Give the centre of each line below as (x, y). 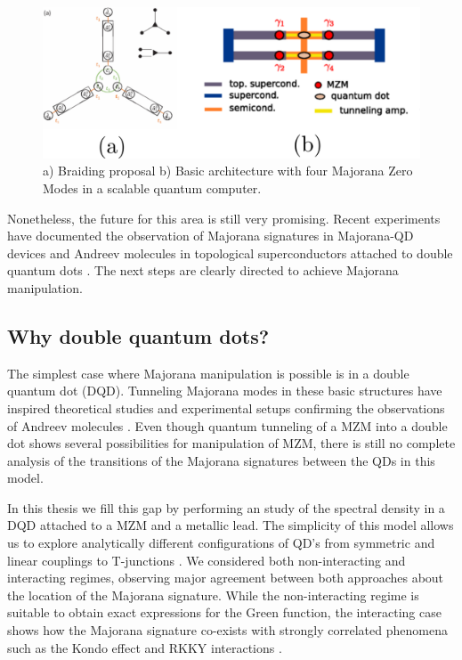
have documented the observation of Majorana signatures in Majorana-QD (211, 236)
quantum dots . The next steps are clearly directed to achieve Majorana (203, 270)
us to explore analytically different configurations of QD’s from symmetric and (221, 543)
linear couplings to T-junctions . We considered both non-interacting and (207, 560)
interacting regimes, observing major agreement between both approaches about (226, 578)
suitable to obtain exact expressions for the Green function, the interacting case (224, 612)
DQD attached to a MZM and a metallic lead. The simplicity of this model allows (231, 525)
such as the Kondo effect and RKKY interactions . (145, 647)
